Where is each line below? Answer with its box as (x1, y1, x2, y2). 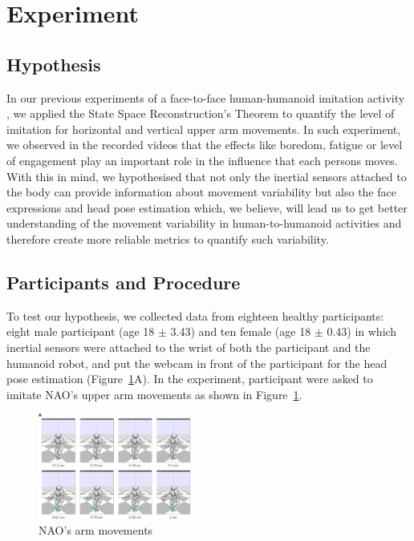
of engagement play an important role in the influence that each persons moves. (6, 151, 398, 168)
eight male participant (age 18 (6, 323, 155, 340)
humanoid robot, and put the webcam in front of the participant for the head (6, 354, 388, 371)
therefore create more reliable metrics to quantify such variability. (6, 230, 329, 247)
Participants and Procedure (6, 269, 241, 294)
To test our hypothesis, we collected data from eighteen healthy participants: (6, 307, 384, 324)
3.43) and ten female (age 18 (170, 323, 311, 340)
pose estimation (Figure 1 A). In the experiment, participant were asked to (6, 370, 373, 387)
